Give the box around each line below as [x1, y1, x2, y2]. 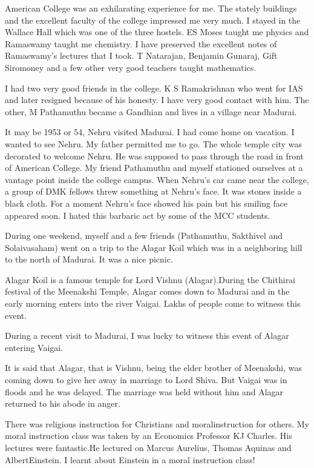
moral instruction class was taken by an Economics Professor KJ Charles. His [5, 429, 292, 442]
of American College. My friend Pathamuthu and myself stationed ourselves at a [5, 161, 303, 174]
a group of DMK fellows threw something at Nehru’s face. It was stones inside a [5, 185, 302, 198]
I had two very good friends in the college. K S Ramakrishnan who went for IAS [5, 81, 303, 94]
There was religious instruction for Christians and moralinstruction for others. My [5, 417, 309, 430]
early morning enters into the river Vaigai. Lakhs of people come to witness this [5, 297, 301, 310]
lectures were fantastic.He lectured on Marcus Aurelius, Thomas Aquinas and [5, 441, 292, 453]
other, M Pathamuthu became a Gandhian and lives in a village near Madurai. [5, 105, 297, 118]
